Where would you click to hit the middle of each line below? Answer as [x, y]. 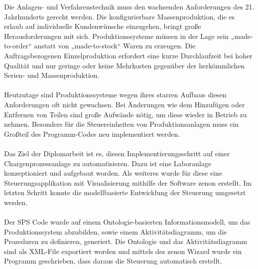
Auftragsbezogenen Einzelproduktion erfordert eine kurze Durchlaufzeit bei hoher [128, 55]
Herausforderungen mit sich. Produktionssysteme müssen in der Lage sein [117, 36]
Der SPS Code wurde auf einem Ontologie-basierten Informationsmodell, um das [127, 222]
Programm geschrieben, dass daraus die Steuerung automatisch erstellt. [113, 261]
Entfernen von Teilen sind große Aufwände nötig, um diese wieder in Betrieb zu [126, 114]
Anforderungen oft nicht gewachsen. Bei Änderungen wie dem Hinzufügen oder [125, 104]
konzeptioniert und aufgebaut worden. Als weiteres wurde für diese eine [113, 173]
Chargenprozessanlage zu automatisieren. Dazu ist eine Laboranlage [108, 163]
